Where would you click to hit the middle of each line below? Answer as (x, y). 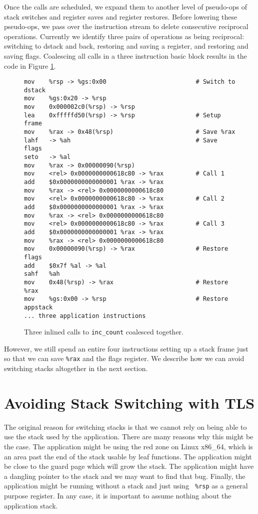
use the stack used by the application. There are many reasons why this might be (129, 437)
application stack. (31, 505)
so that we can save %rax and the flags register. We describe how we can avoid (124, 358)
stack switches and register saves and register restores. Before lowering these (121, 16)
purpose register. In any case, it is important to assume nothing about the (118, 496)
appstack (38, 307)
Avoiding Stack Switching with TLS (129, 402)
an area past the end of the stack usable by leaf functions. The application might (128, 456)
